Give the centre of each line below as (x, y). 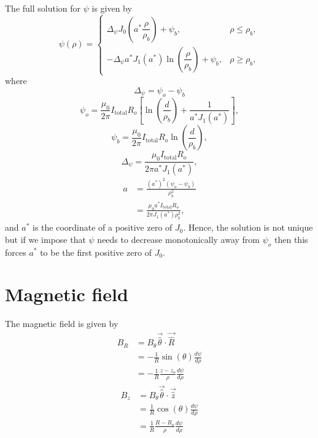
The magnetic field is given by (62, 324)
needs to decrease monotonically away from (179, 239)
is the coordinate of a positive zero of (102, 227)
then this (291, 239)
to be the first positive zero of (96, 252)
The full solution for (43, 8)
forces (16, 252)
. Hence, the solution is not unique (248, 227)
